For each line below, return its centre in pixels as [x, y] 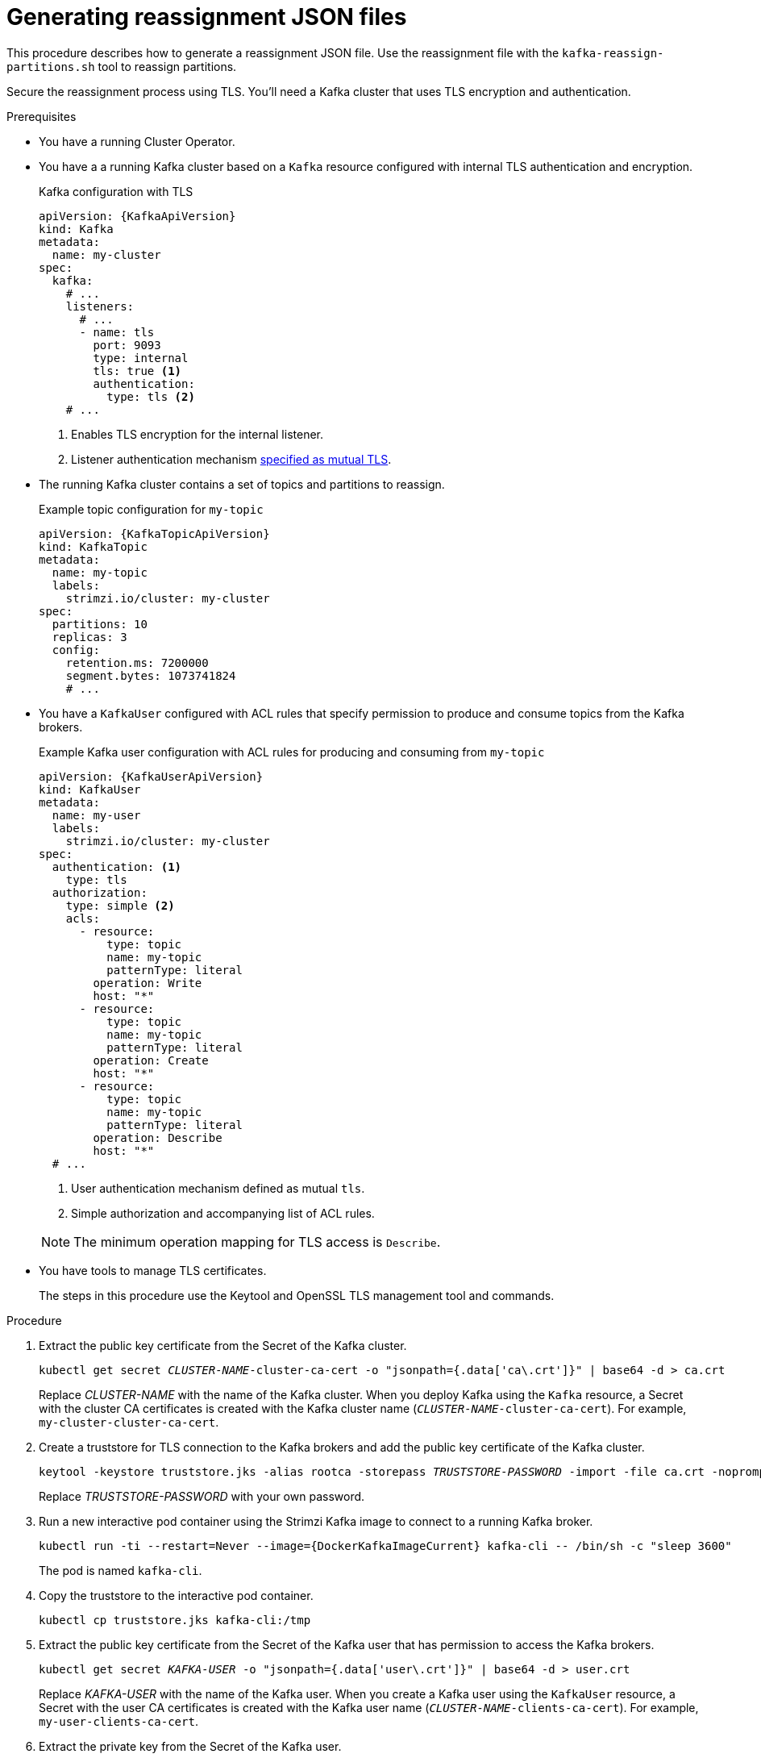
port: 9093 [127, 345]
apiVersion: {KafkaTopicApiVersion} [154, 533]
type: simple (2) [120, 905]
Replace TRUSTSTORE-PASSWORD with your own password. [202, 1496]
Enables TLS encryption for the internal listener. [197, 434]
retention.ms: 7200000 [137, 662]
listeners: [100, 306]
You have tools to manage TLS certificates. [153, 1270]
